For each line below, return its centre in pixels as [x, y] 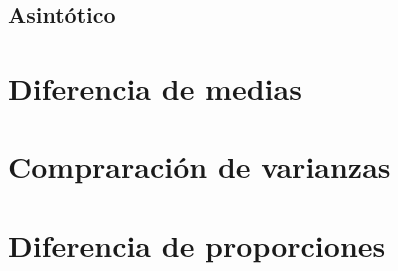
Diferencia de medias [155, 87]
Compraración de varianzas [199, 166]
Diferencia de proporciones [197, 244]
